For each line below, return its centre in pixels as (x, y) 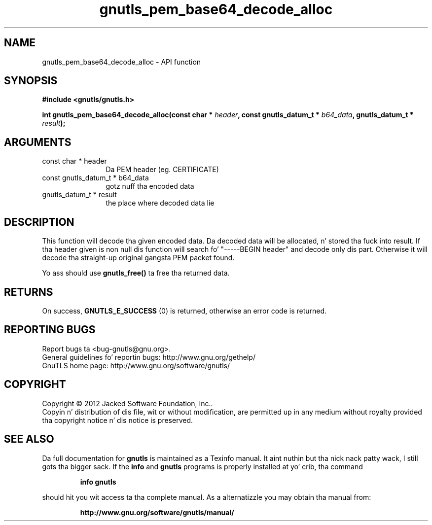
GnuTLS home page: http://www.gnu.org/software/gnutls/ (136, 365)
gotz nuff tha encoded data (150, 186)
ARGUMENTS (38, 142)
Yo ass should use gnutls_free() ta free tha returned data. (136, 273)
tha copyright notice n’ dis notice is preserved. (118, 420)
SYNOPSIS (31, 81)
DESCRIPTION (39, 222)
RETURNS (29, 292)
